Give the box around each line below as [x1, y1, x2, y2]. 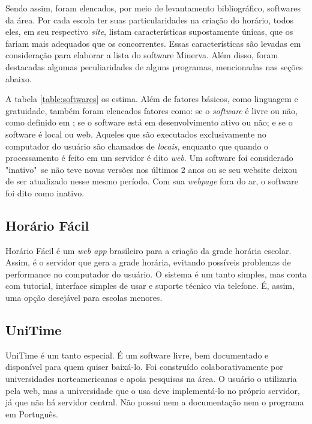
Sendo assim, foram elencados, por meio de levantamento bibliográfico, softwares [5, 2, 301, 14]
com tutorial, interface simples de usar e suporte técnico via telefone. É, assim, [5, 279, 295, 292]
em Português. [5, 407, 58, 420]
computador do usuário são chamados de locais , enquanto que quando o [5, 139, 269, 152]
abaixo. [5, 72, 32, 85]
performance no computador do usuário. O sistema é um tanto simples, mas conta [5, 267, 307, 280]
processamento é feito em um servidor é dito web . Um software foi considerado [5, 151, 293, 164]
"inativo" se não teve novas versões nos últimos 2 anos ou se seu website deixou [5, 163, 298, 175]
